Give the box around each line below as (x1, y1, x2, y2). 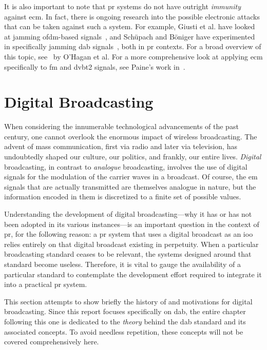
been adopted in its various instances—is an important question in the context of (4, 218, 259, 229)
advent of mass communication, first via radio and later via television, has (4, 141, 237, 152)
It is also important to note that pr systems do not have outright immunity (4, 1, 241, 11)
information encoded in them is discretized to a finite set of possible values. (4, 191, 241, 202)
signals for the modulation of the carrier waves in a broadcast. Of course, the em (4, 171, 258, 182)
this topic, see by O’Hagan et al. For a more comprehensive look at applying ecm (4, 51, 263, 61)
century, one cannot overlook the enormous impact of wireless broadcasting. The (4, 131, 257, 141)
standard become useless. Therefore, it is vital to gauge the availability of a (4, 259, 241, 269)
